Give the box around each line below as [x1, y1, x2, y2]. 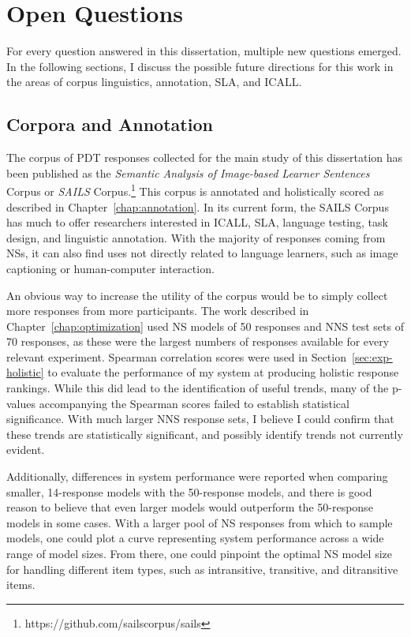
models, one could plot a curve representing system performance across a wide [6, 530, 384, 546]
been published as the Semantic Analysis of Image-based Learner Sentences [6, 164, 370, 181]
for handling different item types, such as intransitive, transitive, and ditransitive [6, 560, 398, 577]
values [6, 395, 36, 411]
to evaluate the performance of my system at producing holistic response [47, 364, 399, 380]
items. [6, 576, 35, 593]
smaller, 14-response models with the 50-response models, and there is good [6, 483, 372, 500]
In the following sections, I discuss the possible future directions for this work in [6, 58, 394, 74]
